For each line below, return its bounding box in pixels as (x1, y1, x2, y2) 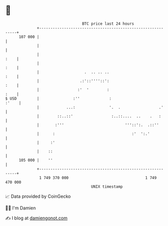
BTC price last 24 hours (82, 21, 135, 26)
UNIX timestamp (91, 184, 123, 189)
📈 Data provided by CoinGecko (5, 193, 71, 199)
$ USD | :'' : (5, 96, 112, 101)
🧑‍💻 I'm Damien (5, 205, 36, 211)
